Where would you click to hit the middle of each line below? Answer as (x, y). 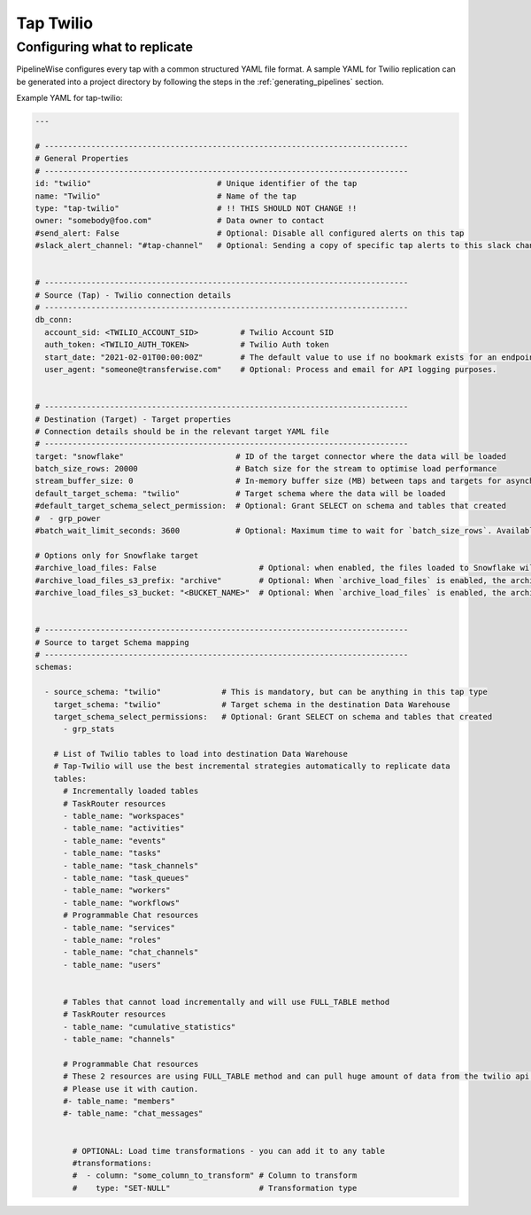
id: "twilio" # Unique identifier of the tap (196, 183)
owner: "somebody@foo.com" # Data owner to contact (180, 221)
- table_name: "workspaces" (124, 816)
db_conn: (54, 320)
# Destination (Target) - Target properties (133, 419)
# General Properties (82, 159)
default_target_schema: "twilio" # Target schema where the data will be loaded (240, 493)
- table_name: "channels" (119, 1040)
